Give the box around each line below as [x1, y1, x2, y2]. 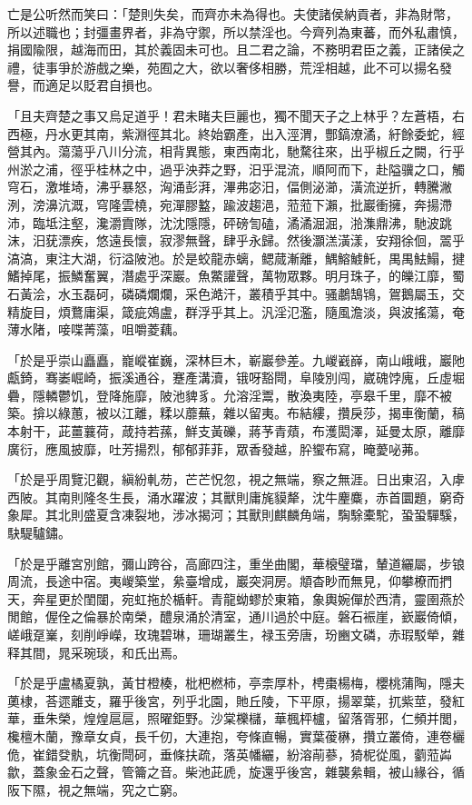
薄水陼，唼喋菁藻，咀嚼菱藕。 [7, 320, 185, 339]
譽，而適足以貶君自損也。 [7, 75, 160, 94]
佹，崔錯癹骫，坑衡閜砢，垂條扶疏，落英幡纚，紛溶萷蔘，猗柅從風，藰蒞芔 [7, 744, 452, 763]
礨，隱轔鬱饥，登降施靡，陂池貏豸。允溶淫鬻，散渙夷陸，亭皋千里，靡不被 [7, 385, 452, 404]
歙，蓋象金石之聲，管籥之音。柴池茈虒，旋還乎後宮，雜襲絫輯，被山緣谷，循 [7, 762, 465, 781]
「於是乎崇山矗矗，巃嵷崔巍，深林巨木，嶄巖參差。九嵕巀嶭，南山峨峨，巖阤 [7, 350, 465, 369]
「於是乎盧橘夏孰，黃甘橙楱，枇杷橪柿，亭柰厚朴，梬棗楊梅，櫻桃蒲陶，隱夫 [7, 673, 465, 692]
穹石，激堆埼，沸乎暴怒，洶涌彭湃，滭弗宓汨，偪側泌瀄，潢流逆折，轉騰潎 [7, 177, 452, 196]
